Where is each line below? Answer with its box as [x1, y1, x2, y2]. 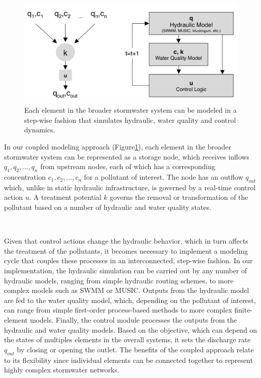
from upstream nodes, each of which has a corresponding [40, 161, 216, 172]
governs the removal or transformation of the [109, 192, 248, 202]
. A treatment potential [29, 192, 102, 202]
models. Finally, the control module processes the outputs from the [30, 314, 237, 325]
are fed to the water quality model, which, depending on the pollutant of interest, [4, 294, 256, 305]
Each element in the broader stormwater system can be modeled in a [24, 105, 237, 115]
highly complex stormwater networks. [4, 364, 119, 375]
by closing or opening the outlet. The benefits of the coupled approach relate [17, 344, 254, 354]
